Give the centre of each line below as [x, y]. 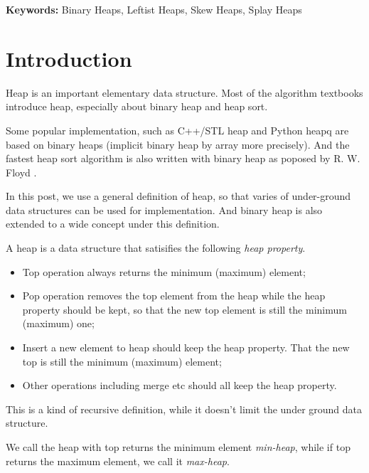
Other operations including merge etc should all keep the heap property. [180, 385]
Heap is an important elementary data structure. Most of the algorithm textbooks [184, 92]
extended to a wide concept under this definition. [113, 224]
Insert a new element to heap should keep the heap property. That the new [186, 347]
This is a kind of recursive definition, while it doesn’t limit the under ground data [184, 409]
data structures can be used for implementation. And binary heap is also [164, 209]
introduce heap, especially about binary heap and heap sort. [137, 106]
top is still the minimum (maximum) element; [122, 361]
